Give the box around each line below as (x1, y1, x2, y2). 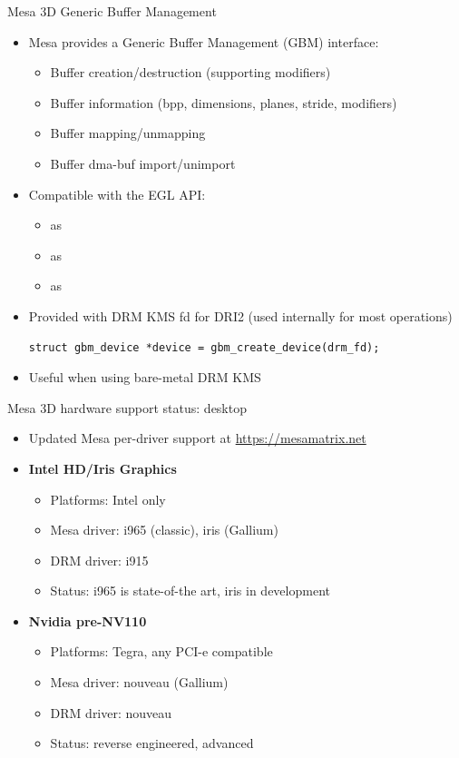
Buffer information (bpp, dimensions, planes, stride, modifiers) (50, 93, 397, 112)
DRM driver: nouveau (50, 703, 172, 722)
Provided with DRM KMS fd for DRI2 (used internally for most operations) (28, 306, 453, 325)
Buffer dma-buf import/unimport (50, 153, 236, 172)
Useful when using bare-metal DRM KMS (28, 368, 261, 387)
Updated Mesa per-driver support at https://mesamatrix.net (28, 428, 366, 448)
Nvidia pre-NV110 (28, 611, 147, 630)
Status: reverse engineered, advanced (50, 733, 254, 753)
